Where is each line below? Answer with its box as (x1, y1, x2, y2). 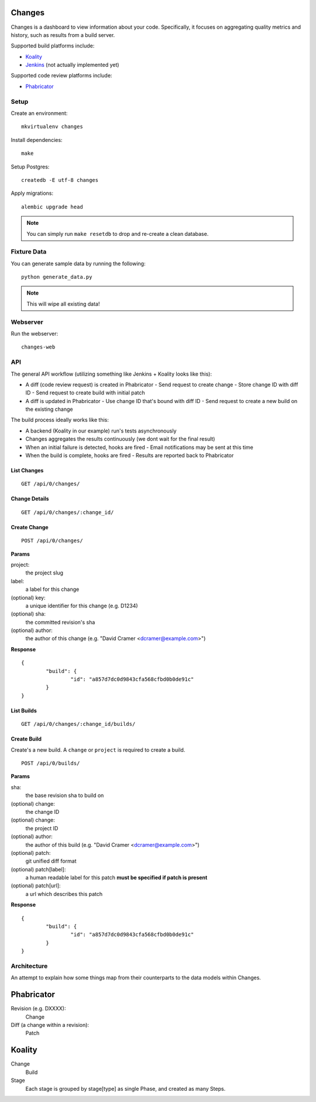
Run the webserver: (11, 330, 59, 337)
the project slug (25, 569, 64, 576)
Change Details (11, 495, 49, 502)
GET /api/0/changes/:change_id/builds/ (21, 721, 136, 728)
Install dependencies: (11, 136, 63, 143)
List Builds (11, 707, 37, 714)
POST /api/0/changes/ (21, 538, 83, 544)
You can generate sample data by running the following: (11, 260, 146, 267)
